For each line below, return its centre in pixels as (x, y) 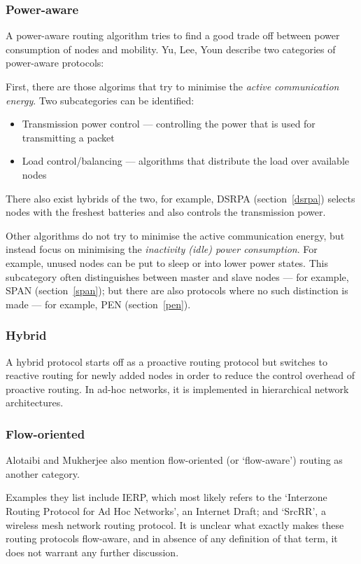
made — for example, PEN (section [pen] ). (98, 304)
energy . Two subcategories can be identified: (100, 100)
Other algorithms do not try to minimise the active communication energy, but (175, 235)
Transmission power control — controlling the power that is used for (169, 124)
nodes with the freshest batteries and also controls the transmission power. (166, 212)
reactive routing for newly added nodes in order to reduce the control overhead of (180, 375)
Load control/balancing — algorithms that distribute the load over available (186, 161)
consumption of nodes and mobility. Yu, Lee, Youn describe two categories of (171, 49)
